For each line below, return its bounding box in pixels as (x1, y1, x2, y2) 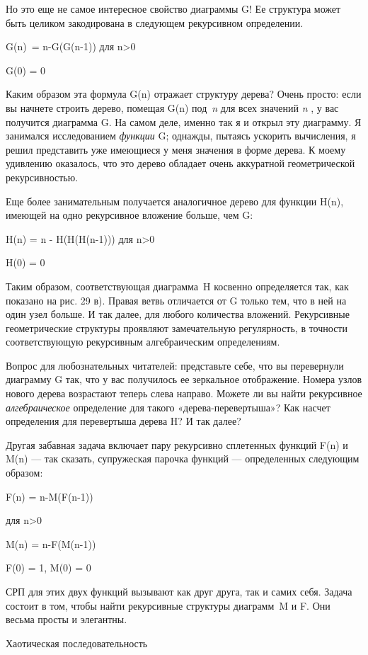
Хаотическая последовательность (6, 635, 148, 650)
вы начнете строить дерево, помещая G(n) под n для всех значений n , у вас (6, 100, 339, 115)
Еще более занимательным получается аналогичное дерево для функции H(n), (6, 193, 344, 208)
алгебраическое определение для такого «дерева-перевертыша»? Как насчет (6, 399, 330, 414)
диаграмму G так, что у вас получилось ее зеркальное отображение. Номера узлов (6, 372, 362, 387)
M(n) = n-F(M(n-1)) (6, 536, 96, 551)
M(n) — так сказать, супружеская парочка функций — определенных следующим (6, 451, 360, 466)
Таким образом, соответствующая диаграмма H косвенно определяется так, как (6, 278, 349, 293)
